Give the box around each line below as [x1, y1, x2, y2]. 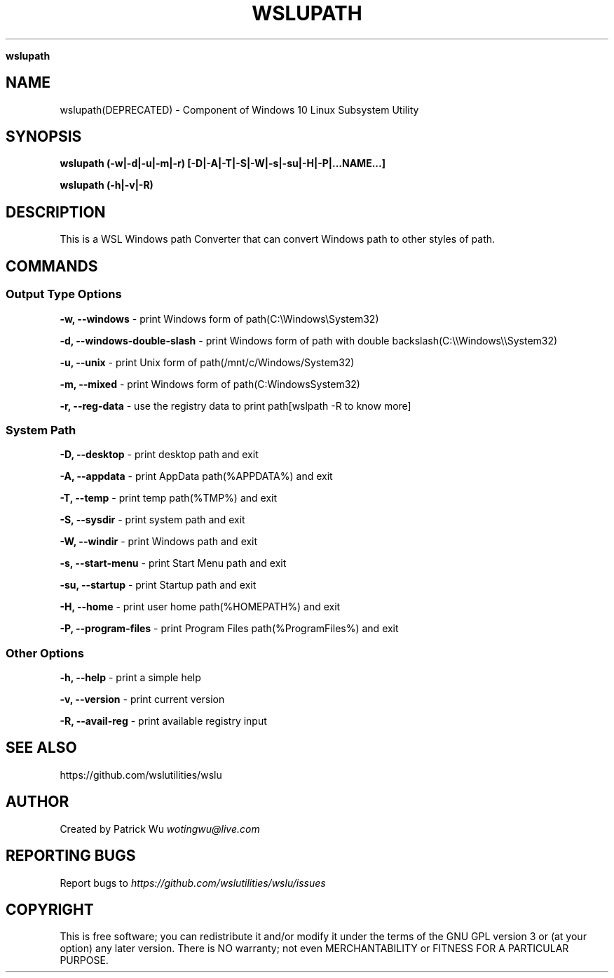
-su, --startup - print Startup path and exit [60, 579, 257, 591]
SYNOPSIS [6, 128, 82, 146]
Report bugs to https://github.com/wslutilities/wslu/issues [60, 876, 326, 889]
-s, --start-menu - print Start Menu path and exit [60, 557, 287, 570]
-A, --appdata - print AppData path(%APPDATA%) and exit [60, 470, 333, 483]
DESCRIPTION [6, 203, 106, 221]
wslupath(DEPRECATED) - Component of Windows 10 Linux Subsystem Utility [60, 103, 419, 116]
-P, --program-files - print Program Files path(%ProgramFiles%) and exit [60, 622, 399, 635]
